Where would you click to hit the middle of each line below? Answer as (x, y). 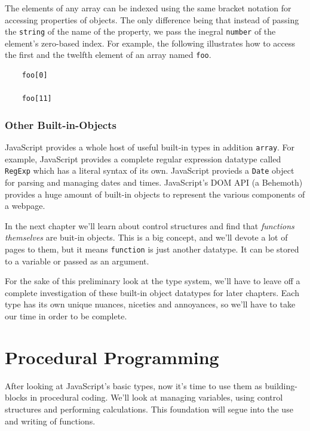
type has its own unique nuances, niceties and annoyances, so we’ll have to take (150, 304)
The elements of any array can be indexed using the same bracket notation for (148, 8)
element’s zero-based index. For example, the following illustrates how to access (150, 43)
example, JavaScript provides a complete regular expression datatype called (143, 158)
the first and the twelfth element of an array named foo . (108, 55)
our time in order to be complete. (66, 316)
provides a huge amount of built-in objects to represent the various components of (155, 194)
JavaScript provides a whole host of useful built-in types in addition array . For (150, 147)
